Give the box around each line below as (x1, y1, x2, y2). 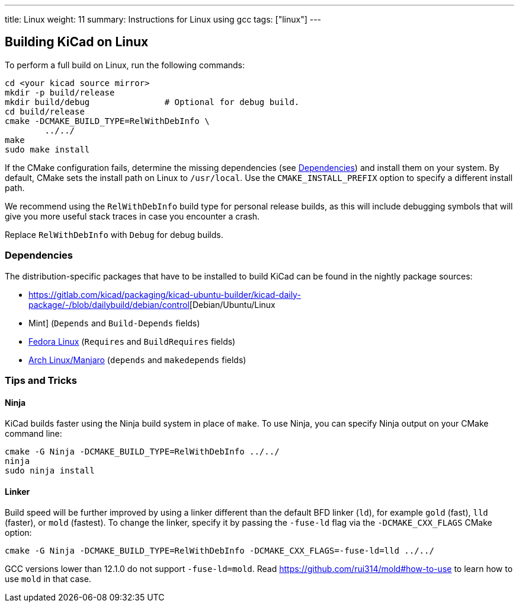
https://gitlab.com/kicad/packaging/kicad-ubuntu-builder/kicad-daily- (28, 289, 301, 300)
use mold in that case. (5, 574, 91, 584)
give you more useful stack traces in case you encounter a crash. (5, 211, 260, 221)
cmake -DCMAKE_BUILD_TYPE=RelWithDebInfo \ (5, 116, 210, 126)
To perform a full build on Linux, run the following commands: (5, 59, 245, 70)
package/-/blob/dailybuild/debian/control (28, 299, 190, 310)
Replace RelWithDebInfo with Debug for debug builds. (5, 229, 223, 240)
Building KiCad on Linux (5, 34, 149, 50)
